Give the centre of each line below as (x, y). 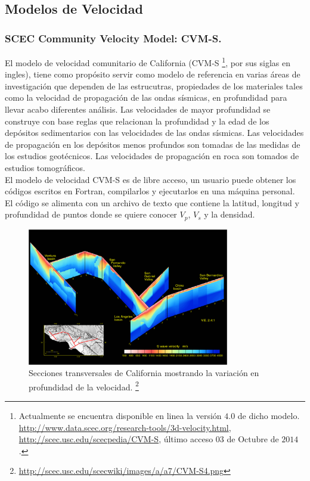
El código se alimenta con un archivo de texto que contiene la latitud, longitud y (152, 202)
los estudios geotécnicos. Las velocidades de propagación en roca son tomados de (152, 156)
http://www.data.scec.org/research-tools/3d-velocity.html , (125, 427)
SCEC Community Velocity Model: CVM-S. (113, 38)
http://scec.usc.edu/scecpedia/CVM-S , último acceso (116, 439)
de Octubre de (253, 439)
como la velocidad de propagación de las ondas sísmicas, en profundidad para (146, 97)
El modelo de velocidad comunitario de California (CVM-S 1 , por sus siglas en (148, 62)
